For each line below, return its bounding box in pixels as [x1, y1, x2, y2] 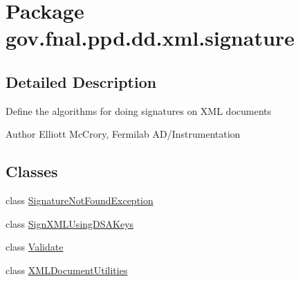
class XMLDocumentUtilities [6, 262, 128, 277]
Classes [6, 161, 58, 182]
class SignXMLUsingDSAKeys [6, 216, 134, 230]
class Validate [6, 239, 64, 254]
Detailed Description [6, 71, 157, 92]
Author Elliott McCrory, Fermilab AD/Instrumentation [6, 127, 241, 141]
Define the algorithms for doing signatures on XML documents [6, 103, 272, 118]
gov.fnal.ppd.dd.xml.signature [6, 24, 295, 52]
